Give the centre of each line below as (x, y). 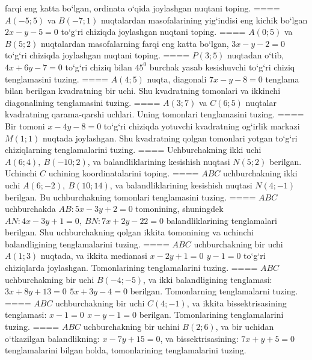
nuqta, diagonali (177, 79)
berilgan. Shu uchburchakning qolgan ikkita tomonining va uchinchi (129, 232)
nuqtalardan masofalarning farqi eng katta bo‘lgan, (135, 43)
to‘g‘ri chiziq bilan (99, 67)
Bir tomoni (25, 126)
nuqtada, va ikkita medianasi (94, 256)
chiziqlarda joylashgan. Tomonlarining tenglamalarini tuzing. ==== (131, 268)
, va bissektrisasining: (199, 338)
